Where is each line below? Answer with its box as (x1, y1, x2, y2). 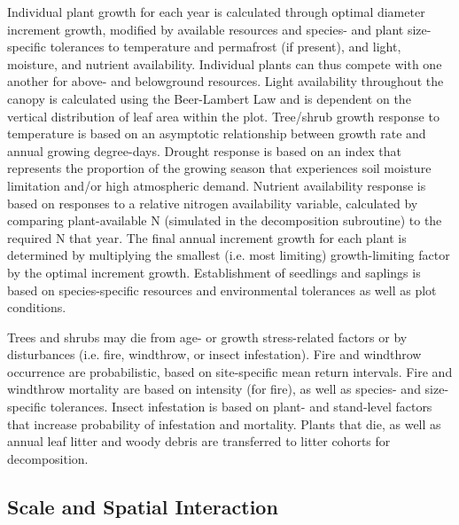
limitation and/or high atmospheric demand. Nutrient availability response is (7, 176, 426, 194)
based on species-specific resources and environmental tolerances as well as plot (7, 280, 437, 299)
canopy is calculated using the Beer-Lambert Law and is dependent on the (7, 89, 411, 107)
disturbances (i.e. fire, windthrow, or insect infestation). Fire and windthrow (7, 345, 422, 364)
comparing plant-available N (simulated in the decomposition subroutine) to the (7, 211, 442, 230)
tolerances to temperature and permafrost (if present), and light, (50, 37, 401, 56)
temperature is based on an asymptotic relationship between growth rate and (7, 124, 426, 143)
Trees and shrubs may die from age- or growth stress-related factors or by (7, 327, 408, 346)
